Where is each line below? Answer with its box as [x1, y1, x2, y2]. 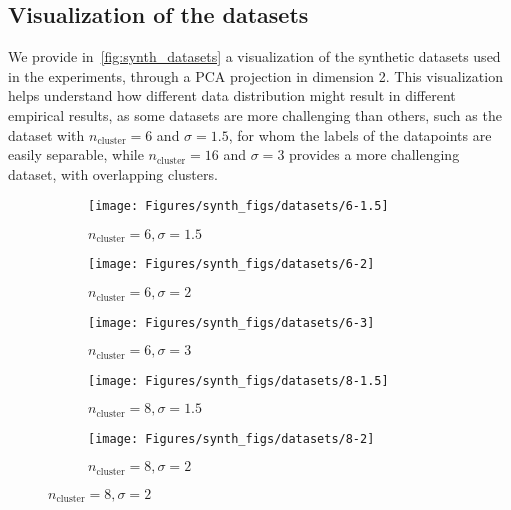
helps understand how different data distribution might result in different [8, 85, 456, 106]
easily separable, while [8, 144, 144, 165]
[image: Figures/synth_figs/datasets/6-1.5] [88, 199, 389, 214]
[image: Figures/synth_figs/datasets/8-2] [88, 431, 375, 446]
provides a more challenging [289, 144, 460, 165]
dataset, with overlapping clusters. [8, 163, 218, 184]
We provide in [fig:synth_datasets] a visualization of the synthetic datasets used [8, 46, 501, 67]
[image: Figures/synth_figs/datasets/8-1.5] [88, 373, 389, 388]
